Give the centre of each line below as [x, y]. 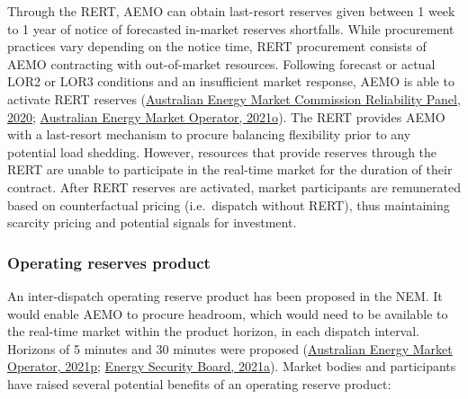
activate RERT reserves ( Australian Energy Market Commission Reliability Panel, [234, 98]
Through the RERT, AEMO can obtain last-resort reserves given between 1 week [231, 11]
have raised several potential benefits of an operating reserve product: [199, 383]
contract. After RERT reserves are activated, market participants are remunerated [234, 186]
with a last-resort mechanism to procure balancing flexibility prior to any [209, 134]
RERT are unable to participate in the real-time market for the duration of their [230, 169]
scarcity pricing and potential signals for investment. [152, 222]
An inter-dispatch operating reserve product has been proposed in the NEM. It [225, 295]
